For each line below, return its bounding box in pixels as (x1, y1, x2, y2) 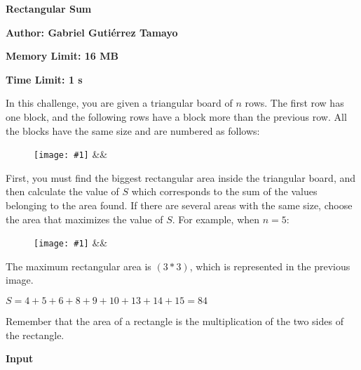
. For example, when (172, 211, 260, 226)
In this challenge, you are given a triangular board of (6, 95, 233, 110)
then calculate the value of (6, 184, 119, 199)
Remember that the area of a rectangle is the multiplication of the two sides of (6, 314, 343, 329)
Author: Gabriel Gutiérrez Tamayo (6, 25, 178, 39)
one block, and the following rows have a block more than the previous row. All (6, 109, 347, 124)
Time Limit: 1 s (6, 72, 83, 86)
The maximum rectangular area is (6, 258, 151, 273)
